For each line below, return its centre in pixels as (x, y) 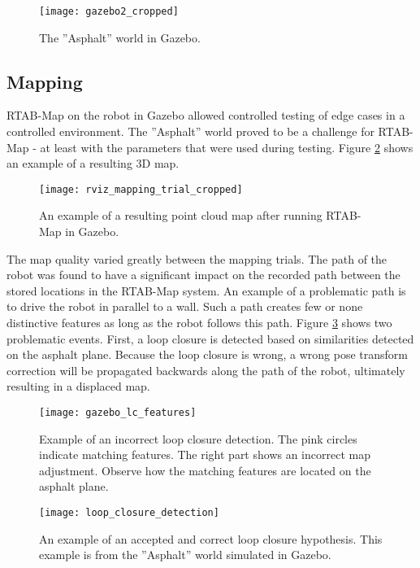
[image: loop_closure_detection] (129, 513)
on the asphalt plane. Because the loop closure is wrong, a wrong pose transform (207, 354)
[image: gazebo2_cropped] (109, 11)
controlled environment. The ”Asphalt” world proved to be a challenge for (191, 131)
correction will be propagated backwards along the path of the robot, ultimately (206, 370)
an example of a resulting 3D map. (93, 163)
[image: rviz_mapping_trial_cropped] (141, 189)
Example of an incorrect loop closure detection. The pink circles (198, 438)
